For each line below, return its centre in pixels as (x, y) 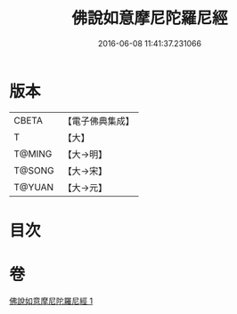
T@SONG (34, 170)
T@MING (33, 154)
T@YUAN (34, 187)
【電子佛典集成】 (99, 121)
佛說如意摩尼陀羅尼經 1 (51, 301)
